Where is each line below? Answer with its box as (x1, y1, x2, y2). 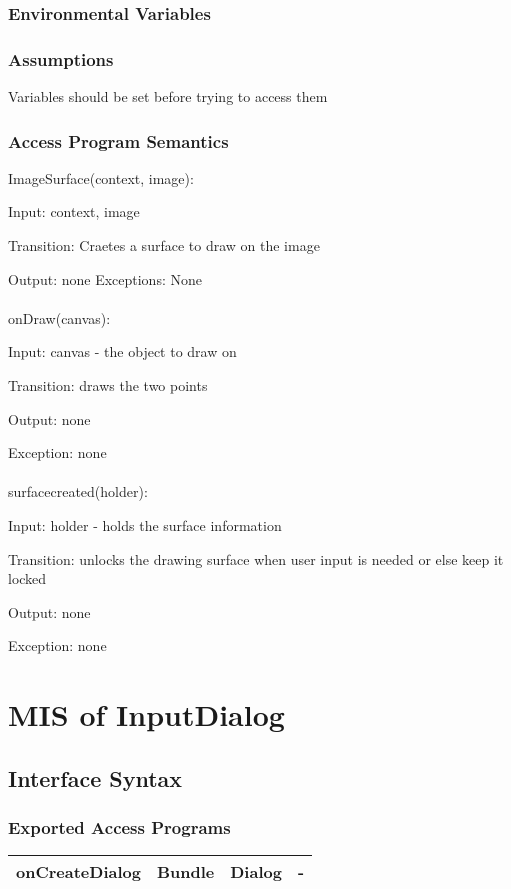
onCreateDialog (16, 860, 141, 884)
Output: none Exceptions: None (8, 268, 202, 289)
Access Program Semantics (8, 128, 229, 153)
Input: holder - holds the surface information (8, 515, 282, 535)
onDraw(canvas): (8, 307, 111, 328)
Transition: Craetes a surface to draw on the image (8, 235, 320, 256)
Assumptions (8, 46, 114, 71)
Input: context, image (8, 201, 140, 222)
